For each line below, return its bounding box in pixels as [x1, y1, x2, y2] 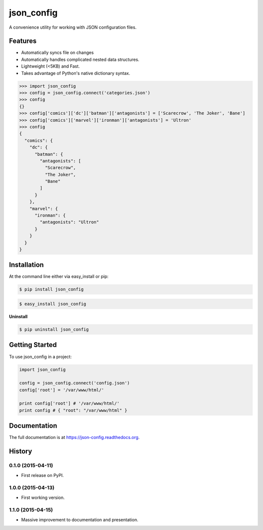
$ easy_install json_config [19, 301, 86, 307]
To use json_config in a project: [9, 353, 72, 360]
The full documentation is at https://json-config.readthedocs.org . [9, 435, 140, 440]
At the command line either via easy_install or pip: [9, 274, 109, 279]
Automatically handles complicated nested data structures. [21, 56, 140, 62]
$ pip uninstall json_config [19, 327, 89, 332]
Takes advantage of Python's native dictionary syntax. [21, 70, 131, 76]
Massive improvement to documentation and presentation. [21, 516, 138, 523]
